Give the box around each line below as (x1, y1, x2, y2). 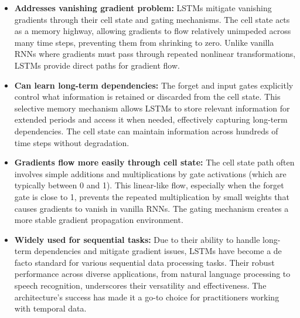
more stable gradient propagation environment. (14, 214, 183, 226)
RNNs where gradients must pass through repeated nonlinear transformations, (14, 48, 296, 60)
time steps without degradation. (14, 136, 129, 148)
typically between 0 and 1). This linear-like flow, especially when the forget (14, 179, 284, 191)
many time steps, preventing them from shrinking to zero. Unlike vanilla (14, 36, 274, 48)
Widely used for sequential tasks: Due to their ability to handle (14, 233, 260, 245)
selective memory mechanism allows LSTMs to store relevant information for (14, 102, 290, 114)
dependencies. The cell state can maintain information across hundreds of (14, 124, 278, 137)
